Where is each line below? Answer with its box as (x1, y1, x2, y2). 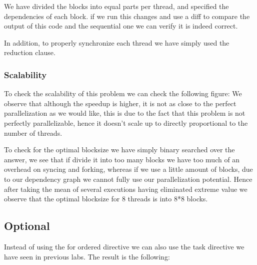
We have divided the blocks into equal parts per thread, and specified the (4, 1, 229, 11)
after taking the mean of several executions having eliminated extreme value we (4, 183, 247, 194)
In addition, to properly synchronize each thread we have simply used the (4, 37, 229, 48)
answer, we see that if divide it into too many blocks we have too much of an (4, 154, 240, 164)
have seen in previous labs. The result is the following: (4, 251, 170, 261)
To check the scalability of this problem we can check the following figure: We (4, 88, 242, 99)
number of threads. (4, 127, 62, 138)
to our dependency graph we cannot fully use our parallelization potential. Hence (4, 173, 252, 184)
